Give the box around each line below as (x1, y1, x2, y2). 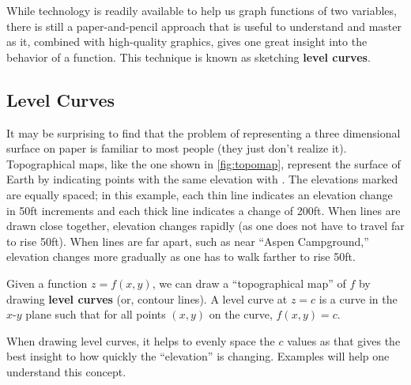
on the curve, (209, 306, 273, 323)
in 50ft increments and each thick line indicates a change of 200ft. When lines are (6, 202, 401, 218)
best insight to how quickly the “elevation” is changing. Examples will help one (6, 348, 390, 364)
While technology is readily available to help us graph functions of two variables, (6, 2, 397, 18)
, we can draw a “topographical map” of (152, 274, 346, 291)
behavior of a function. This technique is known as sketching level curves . (6, 48, 371, 65)
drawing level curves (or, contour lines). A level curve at (6, 290, 288, 307)
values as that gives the (287, 332, 401, 349)
